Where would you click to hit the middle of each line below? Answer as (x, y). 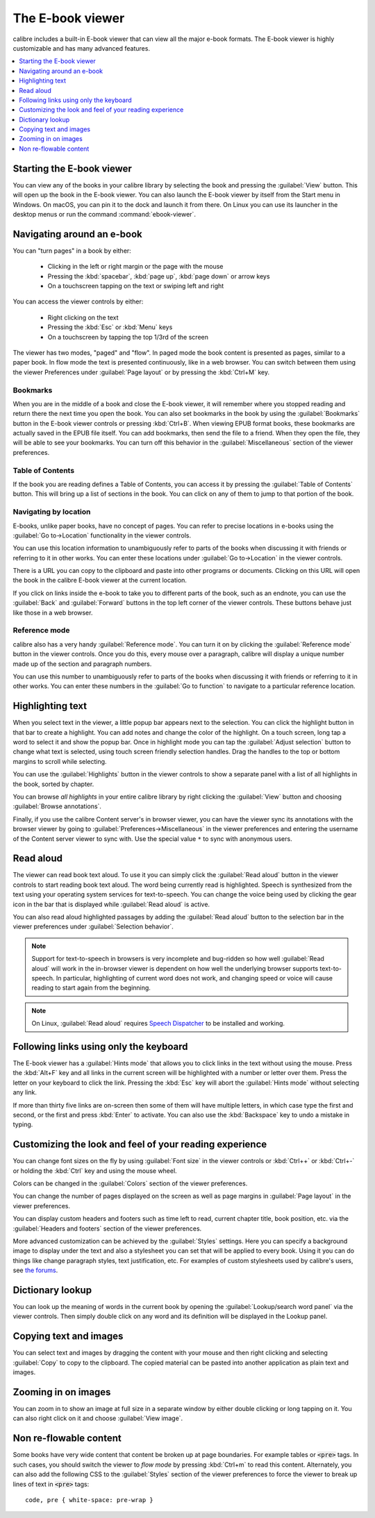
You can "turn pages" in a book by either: (72, 251)
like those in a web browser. (53, 612)
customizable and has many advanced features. (82, 48)
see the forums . (35, 1270)
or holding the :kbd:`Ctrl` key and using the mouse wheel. (95, 1171)
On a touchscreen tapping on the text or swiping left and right (136, 286)
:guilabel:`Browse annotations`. (57, 806)
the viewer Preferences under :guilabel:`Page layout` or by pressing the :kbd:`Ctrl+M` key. (141, 372)
